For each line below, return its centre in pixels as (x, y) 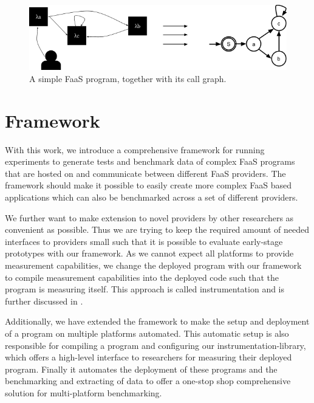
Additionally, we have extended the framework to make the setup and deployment (157, 321)
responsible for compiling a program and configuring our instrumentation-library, (155, 345)
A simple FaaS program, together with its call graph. (128, 78)
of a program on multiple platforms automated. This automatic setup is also (147, 333)
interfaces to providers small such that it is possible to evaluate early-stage (144, 241)
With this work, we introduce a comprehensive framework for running (135, 149)
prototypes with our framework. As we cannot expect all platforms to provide (149, 253)
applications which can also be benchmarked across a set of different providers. (152, 197)
